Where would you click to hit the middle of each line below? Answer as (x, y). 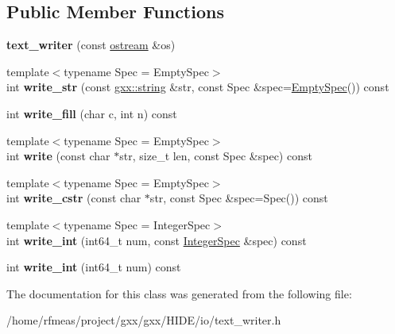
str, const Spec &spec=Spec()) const (239, 198)
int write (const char (58, 156)
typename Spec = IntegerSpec (137, 224)
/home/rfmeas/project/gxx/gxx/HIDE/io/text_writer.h (144, 320)
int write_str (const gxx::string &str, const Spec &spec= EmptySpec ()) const (198, 87)
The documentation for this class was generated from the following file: (179, 293)
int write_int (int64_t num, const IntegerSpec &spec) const (157, 240)
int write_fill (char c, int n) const (92, 113)
